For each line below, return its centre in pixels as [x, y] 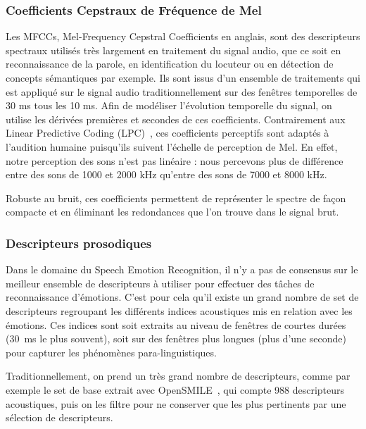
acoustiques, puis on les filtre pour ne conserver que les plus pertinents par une [176, 403]
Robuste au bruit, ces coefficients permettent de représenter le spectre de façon [176, 198]
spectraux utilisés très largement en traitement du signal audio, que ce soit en [173, 50]
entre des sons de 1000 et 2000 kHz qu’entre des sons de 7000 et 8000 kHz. [166, 174]
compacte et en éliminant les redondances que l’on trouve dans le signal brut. [172, 212]
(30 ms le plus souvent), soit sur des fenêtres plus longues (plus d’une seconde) [176, 338]
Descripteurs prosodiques [79, 243]
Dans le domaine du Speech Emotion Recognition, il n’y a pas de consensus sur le [182, 269]
